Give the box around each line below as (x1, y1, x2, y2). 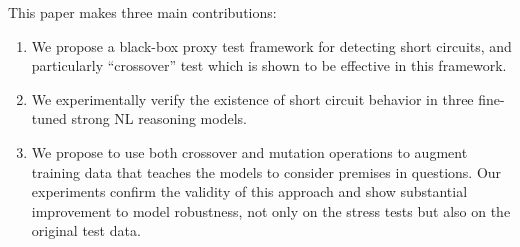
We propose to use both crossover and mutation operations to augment (31, 141, 468, 162)
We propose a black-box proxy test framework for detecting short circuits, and (31, 35, 512, 56)
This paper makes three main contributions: (8, 2, 277, 22)
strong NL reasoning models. (71, 108, 247, 129)
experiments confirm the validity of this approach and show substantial (31, 181, 468, 202)
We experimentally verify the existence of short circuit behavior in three (31, 88, 474, 109)
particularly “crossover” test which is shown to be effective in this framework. (31, 55, 507, 76)
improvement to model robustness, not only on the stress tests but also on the (31, 200, 511, 221)
